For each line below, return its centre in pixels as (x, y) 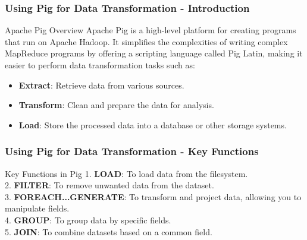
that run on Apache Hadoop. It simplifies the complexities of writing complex (146, 41)
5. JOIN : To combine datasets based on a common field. (109, 231)
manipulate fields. (37, 208)
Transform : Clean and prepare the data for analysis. (116, 105)
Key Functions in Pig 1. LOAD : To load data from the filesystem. (126, 173)
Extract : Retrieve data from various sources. (101, 85)
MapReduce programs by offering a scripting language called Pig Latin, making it (154, 53)
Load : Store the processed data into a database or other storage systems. (153, 124)
